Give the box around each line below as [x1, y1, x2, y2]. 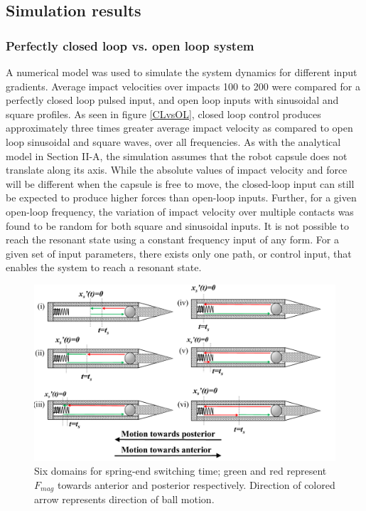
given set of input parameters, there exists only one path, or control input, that [6, 246, 352, 260]
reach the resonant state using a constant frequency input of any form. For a [6, 232, 339, 247]
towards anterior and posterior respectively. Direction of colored [57, 477, 335, 492]
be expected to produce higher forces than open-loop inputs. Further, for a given [6, 190, 357, 205]
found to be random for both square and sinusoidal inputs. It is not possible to [6, 218, 349, 233]
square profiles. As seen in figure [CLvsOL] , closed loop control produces [6, 106, 321, 121]
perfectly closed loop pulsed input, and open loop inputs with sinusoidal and [6, 93, 339, 107]
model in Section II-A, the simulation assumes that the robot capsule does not [6, 148, 348, 163]
